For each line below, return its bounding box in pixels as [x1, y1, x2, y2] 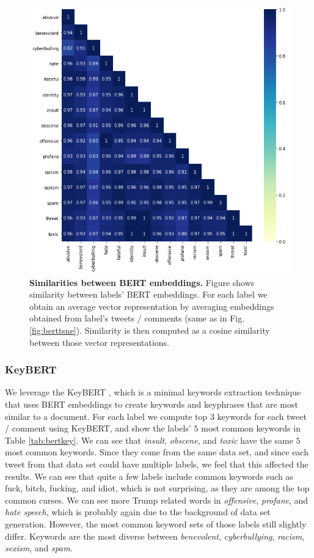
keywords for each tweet [217, 409, 307, 422]
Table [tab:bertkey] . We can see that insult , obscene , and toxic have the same [5, 433, 293, 446]
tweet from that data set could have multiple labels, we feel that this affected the [5, 458, 309, 470]
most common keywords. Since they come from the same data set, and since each [5, 446, 309, 458]
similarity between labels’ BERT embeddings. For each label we [29, 288, 268, 301]
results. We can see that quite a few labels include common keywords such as [5, 469, 293, 482]
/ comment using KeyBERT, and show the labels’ [5, 422, 191, 435]
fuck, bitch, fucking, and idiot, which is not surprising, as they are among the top [5, 482, 310, 494]
